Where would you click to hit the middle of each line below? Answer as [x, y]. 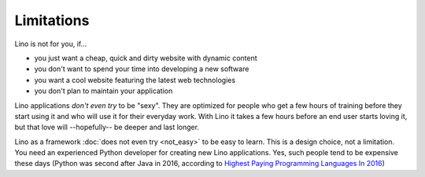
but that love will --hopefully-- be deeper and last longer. [107, 127]
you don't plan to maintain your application [103, 91]
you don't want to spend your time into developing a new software [142, 69]
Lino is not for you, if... [51, 44]
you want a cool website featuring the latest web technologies [135, 80]
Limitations [52, 20]
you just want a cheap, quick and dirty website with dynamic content [146, 58]
